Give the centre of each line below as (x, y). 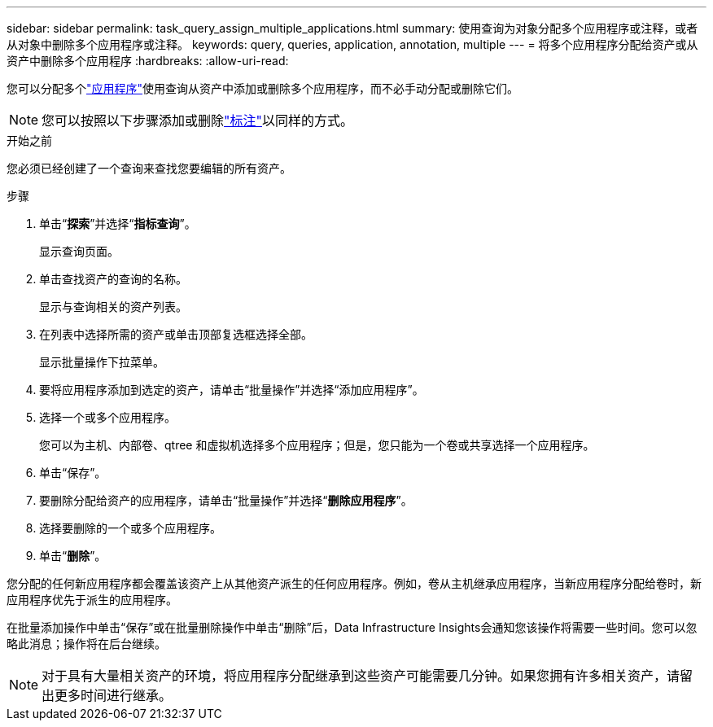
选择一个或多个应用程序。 (107, 417)
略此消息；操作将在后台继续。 (86, 644)
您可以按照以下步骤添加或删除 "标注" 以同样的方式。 (198, 120)
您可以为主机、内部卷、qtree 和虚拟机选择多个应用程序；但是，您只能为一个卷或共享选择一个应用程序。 (317, 445)
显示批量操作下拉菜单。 (102, 362)
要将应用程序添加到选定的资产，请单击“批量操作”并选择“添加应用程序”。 (232, 390)
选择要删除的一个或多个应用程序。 (130, 528)
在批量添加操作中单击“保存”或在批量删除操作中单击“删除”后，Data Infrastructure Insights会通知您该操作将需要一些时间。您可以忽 (352, 627)
